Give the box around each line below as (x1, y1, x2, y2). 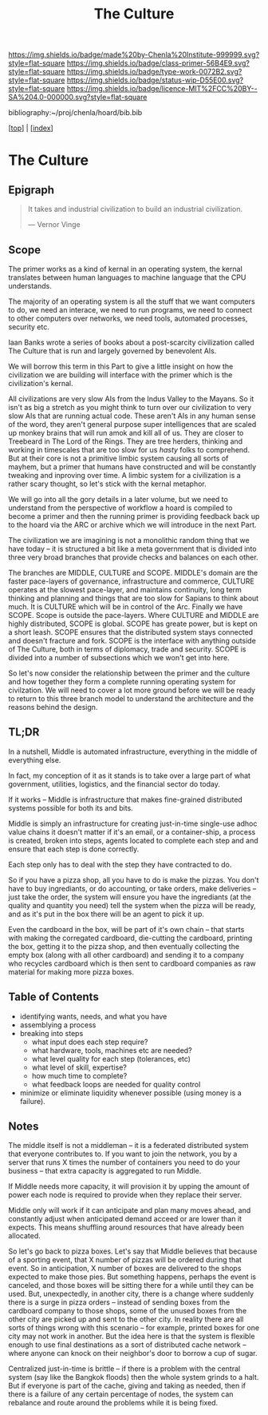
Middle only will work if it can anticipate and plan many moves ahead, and (8, 1206, 251, 1215)
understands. (8, 281, 52, 290)
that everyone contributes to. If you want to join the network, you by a (8, 1149, 238, 1159)
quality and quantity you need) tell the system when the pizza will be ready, (8, 900, 257, 910)
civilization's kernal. (8, 379, 73, 388)
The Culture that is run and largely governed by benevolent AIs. (8, 346, 217, 356)
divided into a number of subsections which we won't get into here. (8, 653, 230, 662)
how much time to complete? (31, 1070, 128, 1080)
